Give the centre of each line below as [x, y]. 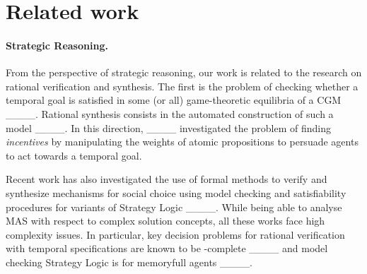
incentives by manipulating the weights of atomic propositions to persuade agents [182, 142]
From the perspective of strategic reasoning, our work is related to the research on [184, 72]
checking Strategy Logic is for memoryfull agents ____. [129, 262]
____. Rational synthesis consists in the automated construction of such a [170, 113]
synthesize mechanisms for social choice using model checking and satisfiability [176, 192]
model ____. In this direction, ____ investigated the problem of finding [168, 127]
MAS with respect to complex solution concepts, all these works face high [165, 221]
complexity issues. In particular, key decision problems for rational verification [175, 234]
